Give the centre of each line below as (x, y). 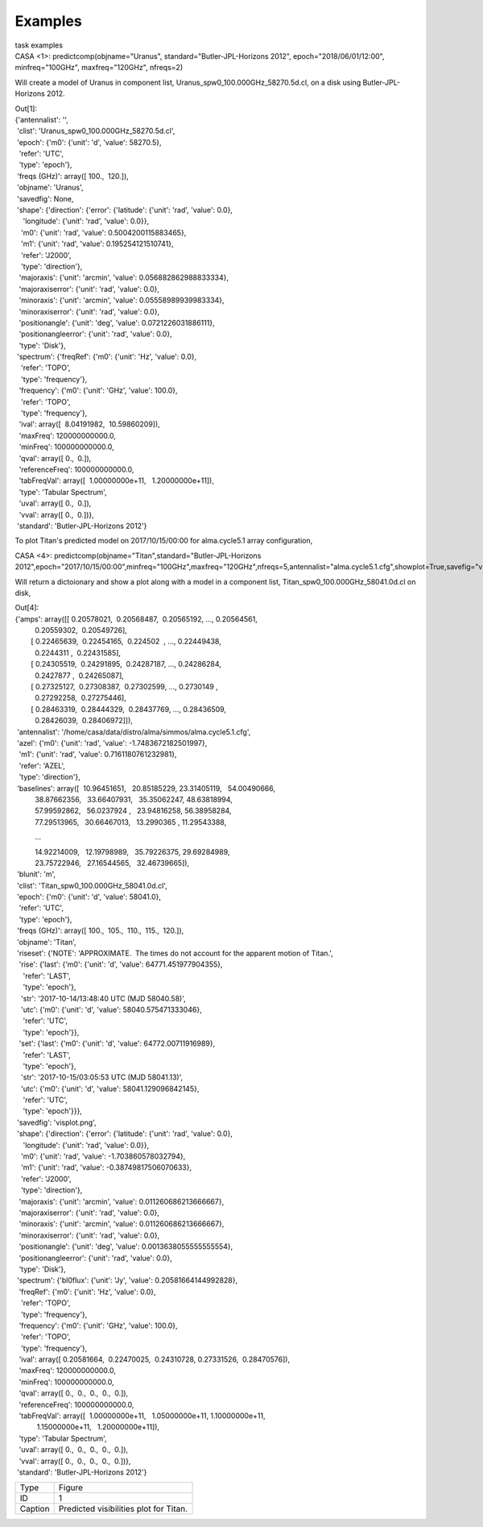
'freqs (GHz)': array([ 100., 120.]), (72, 176)
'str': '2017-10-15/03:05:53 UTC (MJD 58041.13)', (102, 1077)
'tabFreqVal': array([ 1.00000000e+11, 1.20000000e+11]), (117, 481)
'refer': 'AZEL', (42, 765)
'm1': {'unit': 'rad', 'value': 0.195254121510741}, (97, 244)
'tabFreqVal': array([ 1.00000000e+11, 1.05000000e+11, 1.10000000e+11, (142, 1416)
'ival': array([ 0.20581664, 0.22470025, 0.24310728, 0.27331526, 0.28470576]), (154, 1359)
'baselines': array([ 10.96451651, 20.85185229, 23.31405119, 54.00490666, (146, 788)
